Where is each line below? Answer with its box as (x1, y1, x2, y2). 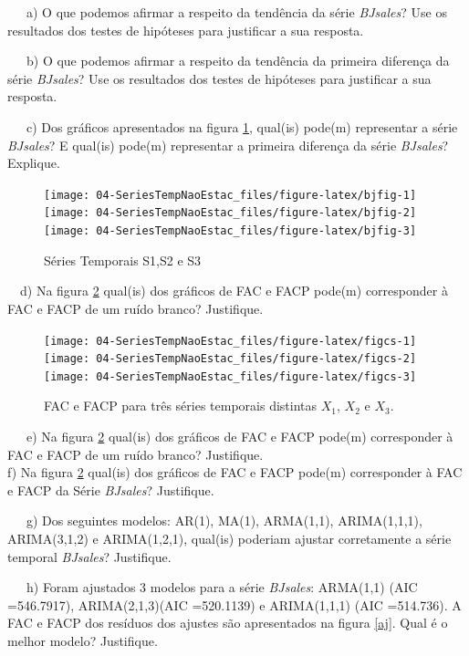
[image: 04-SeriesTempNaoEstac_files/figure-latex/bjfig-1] (44, 188, 417, 202)
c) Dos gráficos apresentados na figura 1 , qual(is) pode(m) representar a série (26, 117, 458, 136)
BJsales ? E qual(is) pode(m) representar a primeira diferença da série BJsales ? (7, 135, 449, 154)
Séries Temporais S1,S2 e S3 (44, 250, 202, 269)
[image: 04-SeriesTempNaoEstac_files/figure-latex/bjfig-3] (44, 224, 417, 238)
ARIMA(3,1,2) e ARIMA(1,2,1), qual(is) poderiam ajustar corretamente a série (7, 529, 452, 548)
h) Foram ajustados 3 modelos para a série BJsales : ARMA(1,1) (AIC (26, 578, 418, 597)
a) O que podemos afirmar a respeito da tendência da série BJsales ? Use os (26, 3, 447, 21)
